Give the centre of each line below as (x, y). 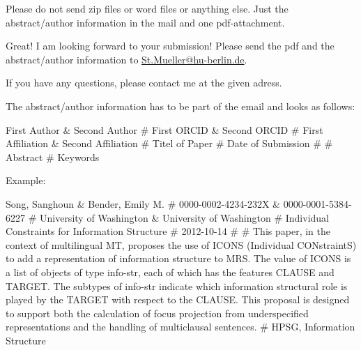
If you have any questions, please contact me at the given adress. (144, 83)
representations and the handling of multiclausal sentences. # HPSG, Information (180, 327)
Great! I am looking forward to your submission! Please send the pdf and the (170, 46)
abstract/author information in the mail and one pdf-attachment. (145, 22)
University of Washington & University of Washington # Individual (184, 217)
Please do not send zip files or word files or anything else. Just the (147, 8)
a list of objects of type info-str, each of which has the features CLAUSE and (170, 272)
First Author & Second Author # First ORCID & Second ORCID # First (164, 129)
